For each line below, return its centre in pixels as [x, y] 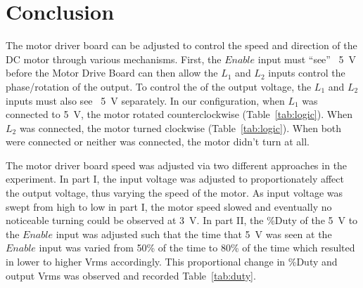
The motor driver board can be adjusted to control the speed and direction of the [181, 45]
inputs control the [307, 73]
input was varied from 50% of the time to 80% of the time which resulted [197, 248]
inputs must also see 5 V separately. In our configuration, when [145, 100]
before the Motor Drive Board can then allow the [112, 73]
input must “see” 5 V [307, 59]
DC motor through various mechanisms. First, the [114, 59]
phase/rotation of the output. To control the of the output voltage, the [159, 86]
